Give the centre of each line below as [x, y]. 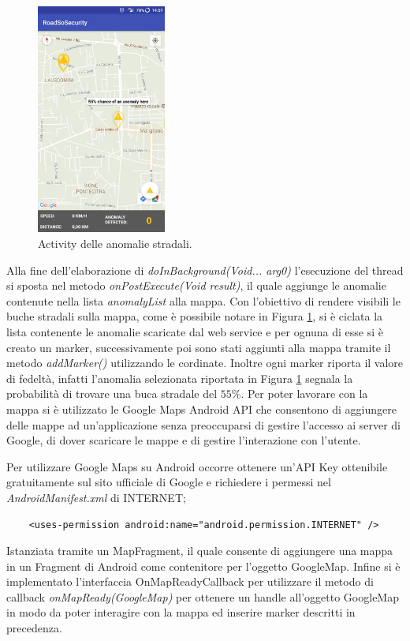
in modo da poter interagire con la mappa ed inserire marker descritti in [181, 612]
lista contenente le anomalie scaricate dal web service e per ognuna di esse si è [195, 331]
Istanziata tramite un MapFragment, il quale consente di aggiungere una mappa [200, 551]
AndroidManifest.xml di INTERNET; [96, 497]
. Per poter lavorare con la [304, 394]
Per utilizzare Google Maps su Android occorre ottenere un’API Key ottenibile [197, 466]
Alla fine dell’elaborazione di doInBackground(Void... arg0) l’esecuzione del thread [205, 270]
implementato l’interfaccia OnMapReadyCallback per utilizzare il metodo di [190, 581]
